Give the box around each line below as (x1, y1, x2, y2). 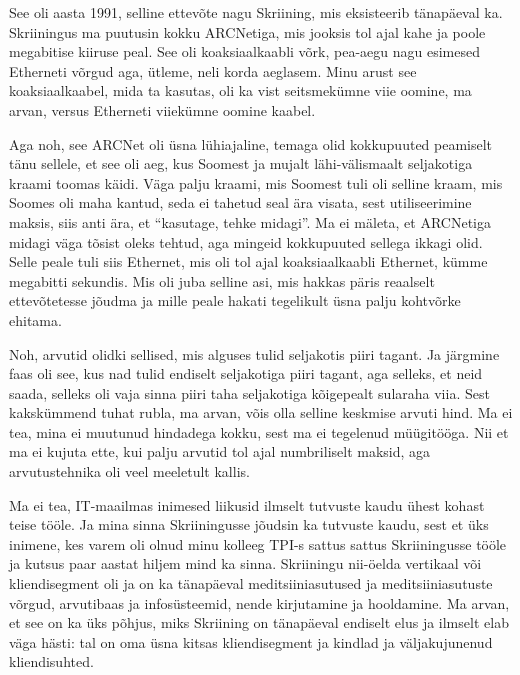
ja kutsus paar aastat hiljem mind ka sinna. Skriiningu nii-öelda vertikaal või (9, 553, 482, 574)
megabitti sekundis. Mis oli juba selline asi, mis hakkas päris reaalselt (9, 270, 435, 291)
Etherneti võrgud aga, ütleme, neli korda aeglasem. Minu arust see (9, 60, 417, 81)
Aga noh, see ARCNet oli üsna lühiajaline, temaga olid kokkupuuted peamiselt (9, 133, 493, 154)
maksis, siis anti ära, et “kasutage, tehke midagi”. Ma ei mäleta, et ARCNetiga (9, 211, 491, 232)
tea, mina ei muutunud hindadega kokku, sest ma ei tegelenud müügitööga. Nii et (9, 421, 509, 442)
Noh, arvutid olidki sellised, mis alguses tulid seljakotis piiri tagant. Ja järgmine (9, 343, 500, 364)
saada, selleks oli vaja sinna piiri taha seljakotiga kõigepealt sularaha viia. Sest (9, 382, 490, 403)
